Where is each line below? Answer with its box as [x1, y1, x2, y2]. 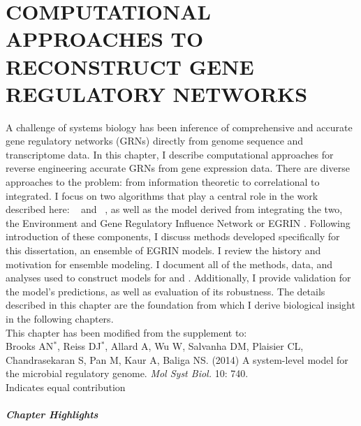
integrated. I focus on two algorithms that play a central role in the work [6, 188, 318, 203]
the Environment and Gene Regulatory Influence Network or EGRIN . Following [6, 215, 351, 230]
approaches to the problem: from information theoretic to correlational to [6, 175, 320, 189]
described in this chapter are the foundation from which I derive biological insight [6, 298, 355, 312]
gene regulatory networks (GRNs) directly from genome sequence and [6, 133, 304, 148]
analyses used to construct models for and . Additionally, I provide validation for [6, 270, 351, 285]
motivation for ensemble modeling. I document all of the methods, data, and [6, 256, 333, 271]
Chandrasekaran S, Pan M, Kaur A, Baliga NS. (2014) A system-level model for [6, 352, 348, 367]
